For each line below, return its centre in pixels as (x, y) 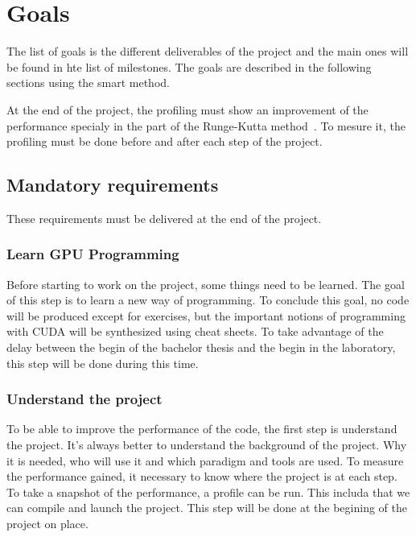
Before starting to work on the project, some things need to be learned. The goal (206, 284)
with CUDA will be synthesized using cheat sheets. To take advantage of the (195, 331)
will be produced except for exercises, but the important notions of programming (206, 315)
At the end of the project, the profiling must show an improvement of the (187, 109)
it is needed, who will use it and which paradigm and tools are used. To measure (205, 460)
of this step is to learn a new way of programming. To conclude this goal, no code (208, 300)
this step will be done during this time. (103, 363)
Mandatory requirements (113, 185)
